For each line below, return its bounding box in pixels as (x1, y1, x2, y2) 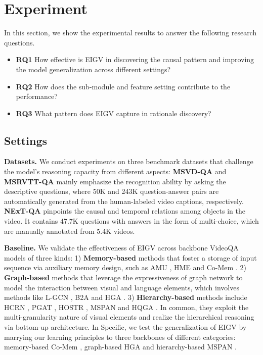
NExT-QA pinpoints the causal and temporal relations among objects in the (4, 206, 245, 216)
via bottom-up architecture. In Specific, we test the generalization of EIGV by (4, 321, 247, 332)
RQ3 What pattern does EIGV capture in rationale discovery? (16, 108, 211, 118)
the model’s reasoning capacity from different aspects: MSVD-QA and (4, 166, 227, 177)
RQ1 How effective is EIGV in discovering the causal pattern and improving (16, 54, 254, 65)
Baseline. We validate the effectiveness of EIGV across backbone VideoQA (4, 242, 239, 253)
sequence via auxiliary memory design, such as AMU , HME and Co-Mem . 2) (4, 262, 246, 273)
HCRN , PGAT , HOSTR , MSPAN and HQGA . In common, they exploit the (4, 301, 249, 312)
